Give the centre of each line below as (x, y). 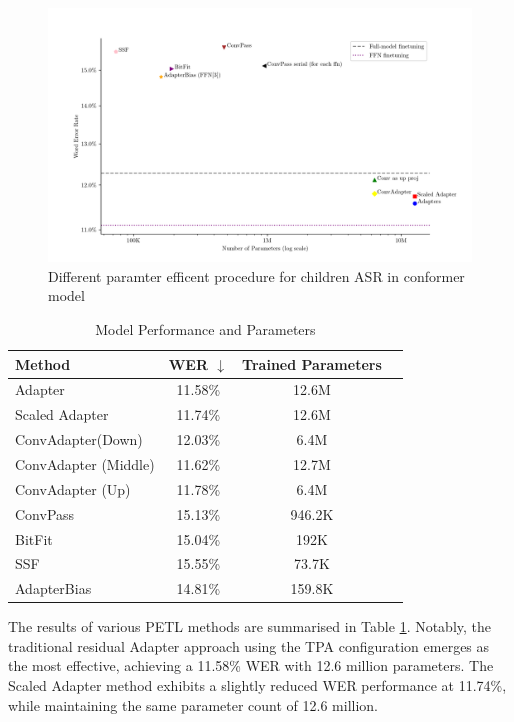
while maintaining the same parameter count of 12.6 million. (193, 704)
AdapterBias (53, 588)
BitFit (34, 538)
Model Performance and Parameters (205, 329)
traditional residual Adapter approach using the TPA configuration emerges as (249, 645)
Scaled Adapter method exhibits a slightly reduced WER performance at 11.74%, (257, 685)
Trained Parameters (312, 363)
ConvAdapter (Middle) (85, 463)
